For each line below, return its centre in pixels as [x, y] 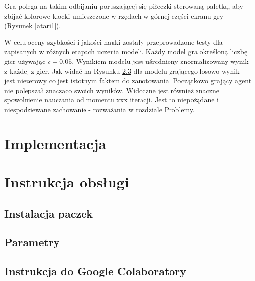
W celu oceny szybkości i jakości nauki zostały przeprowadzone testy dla [113, 42]
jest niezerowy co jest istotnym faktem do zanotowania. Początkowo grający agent [128, 80]
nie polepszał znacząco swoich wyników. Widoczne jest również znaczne [112, 90]
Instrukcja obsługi [67, 182]
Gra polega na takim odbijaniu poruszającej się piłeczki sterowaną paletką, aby [124, 6]
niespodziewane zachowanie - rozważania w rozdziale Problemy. [99, 109]
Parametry [32, 242]
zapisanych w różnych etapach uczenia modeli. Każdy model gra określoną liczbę [126, 51]
